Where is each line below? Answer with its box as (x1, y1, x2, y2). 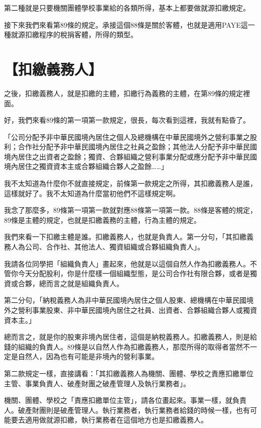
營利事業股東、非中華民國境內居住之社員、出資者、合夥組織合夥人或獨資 (18, 305, 257, 315)
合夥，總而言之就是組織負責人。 (18, 278, 123, 288)
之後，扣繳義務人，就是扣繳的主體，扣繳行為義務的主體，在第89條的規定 (4, 88, 243, 98)
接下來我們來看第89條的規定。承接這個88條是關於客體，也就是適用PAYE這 (4, 19, 248, 30)
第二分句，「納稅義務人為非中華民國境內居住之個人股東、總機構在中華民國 (4, 295, 246, 305)
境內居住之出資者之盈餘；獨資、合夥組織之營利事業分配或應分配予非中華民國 (4, 151, 257, 161)
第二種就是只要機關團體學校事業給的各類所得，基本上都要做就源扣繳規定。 (4, 3, 250, 13)
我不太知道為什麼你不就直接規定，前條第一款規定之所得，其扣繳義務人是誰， (4, 178, 257, 189)
